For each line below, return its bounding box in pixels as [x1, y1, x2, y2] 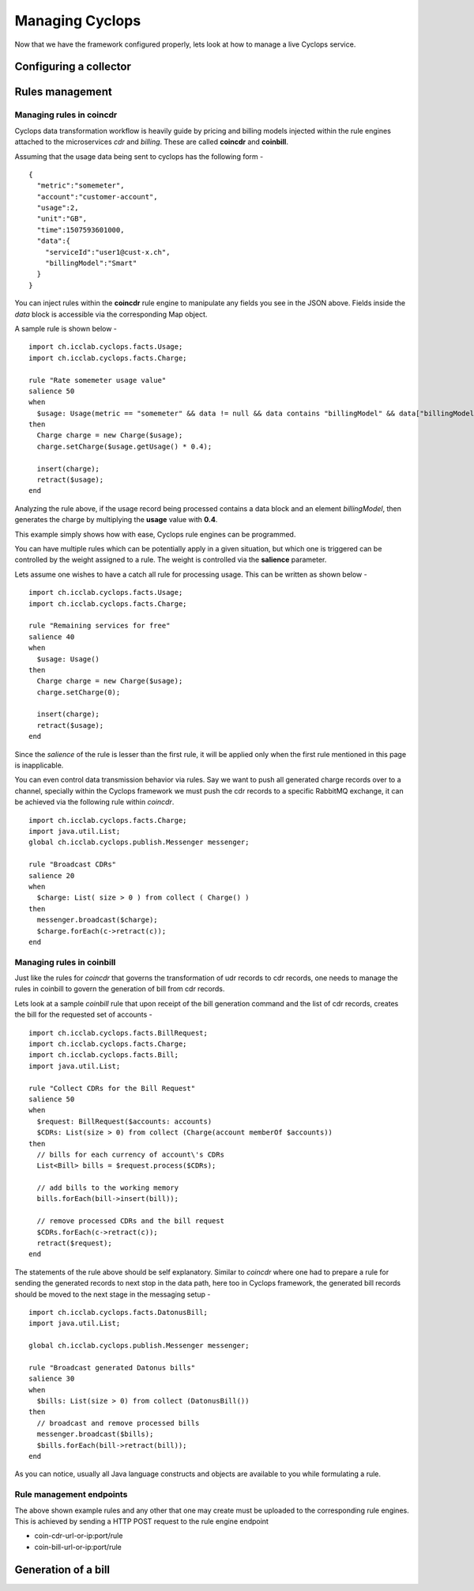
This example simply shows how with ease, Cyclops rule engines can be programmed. [14, 529, 296, 539]
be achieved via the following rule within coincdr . [14, 797, 175, 807]
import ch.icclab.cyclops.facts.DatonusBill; [28, 1308, 209, 1316]
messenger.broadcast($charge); [36, 915, 158, 925]
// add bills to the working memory [36, 1184, 179, 1192]
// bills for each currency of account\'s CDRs [36, 1150, 225, 1159]
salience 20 [28, 871, 75, 880]
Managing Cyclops [14, 12, 141, 29]
